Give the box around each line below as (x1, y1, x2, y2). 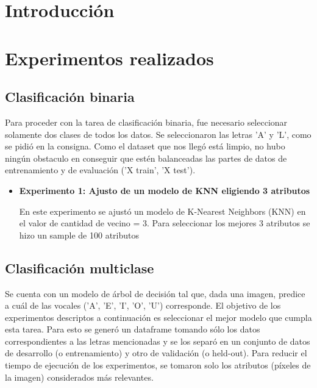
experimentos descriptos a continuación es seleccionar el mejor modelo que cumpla (5, 311, 312, 323)
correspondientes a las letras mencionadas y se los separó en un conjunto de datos (5, 334, 310, 347)
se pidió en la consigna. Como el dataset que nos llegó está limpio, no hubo (5, 140, 285, 153)
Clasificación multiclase (5, 258, 154, 277)
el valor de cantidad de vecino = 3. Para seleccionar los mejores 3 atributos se (19, 217, 310, 229)
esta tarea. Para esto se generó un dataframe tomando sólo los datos (5, 323, 260, 336)
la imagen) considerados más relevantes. (5, 370, 154, 383)
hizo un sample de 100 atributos (19, 228, 139, 241)
